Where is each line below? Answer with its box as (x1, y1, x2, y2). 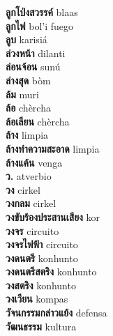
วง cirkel (6, 182, 40, 197)
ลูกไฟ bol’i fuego (6, 18, 74, 33)
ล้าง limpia (6, 128, 49, 142)
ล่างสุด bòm (6, 72, 51, 87)
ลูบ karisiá (6, 32, 47, 47)
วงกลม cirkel (6, 196, 56, 211)
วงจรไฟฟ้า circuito (6, 237, 78, 252)
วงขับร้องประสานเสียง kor (6, 209, 100, 224)
